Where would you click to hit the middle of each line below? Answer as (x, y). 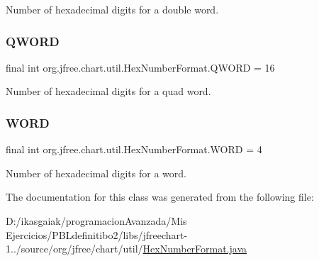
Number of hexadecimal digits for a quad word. (108, 91)
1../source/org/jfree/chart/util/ (74, 249)
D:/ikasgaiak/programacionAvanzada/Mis (96, 221)
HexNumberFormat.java (195, 249)
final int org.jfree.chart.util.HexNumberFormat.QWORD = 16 (140, 67)
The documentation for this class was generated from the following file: (160, 197)
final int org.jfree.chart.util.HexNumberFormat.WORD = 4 (134, 149)
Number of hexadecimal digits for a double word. (112, 9)
